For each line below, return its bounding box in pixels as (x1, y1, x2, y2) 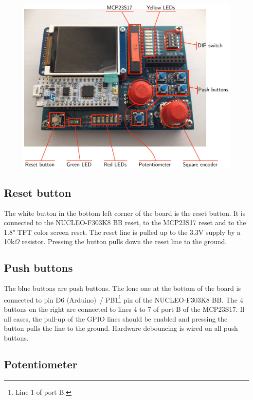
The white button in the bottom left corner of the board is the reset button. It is (4, 208, 246, 218)
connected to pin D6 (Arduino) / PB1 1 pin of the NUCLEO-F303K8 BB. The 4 (4, 293, 243, 305)
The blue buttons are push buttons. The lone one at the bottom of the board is (4, 283, 241, 293)
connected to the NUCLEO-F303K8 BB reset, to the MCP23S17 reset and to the (4, 217, 246, 228)
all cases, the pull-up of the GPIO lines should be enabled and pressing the (4, 313, 228, 324)
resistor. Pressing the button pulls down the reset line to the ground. (21, 236, 227, 247)
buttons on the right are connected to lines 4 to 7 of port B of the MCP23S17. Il (4, 304, 245, 314)
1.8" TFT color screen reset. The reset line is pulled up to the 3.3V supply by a (4, 227, 241, 237)
